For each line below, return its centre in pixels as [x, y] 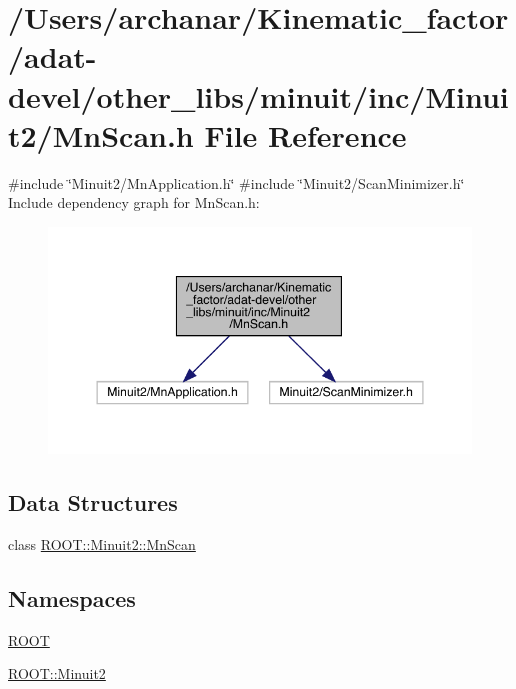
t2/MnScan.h [101, 134]
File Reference [305, 134]
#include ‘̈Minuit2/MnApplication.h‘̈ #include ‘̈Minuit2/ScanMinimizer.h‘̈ [236, 182]
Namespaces [72, 597]
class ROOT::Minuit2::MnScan [102, 543]
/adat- [52, 56]
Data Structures [93, 501]
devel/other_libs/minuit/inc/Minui [258, 95]
